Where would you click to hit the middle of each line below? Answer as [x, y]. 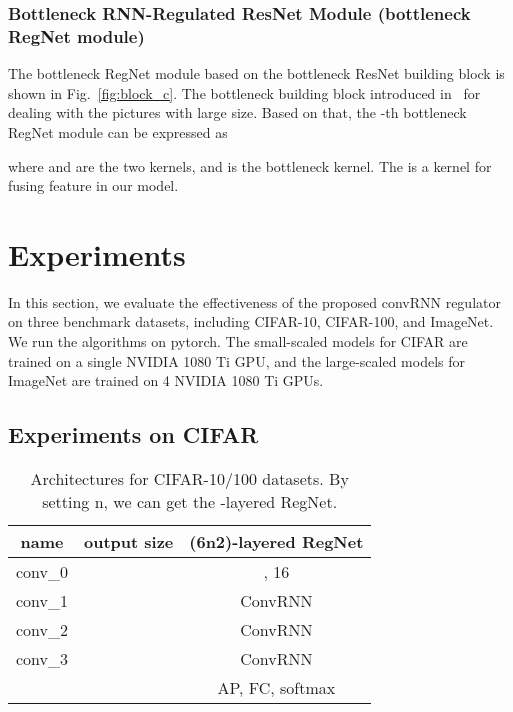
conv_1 [42, 600]
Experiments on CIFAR [133, 434]
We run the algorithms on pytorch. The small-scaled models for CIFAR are [238, 341]
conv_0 [42, 571]
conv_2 [42, 629]
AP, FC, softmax [276, 687]
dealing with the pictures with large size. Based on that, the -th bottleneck [237, 112]
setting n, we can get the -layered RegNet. [190, 501]
